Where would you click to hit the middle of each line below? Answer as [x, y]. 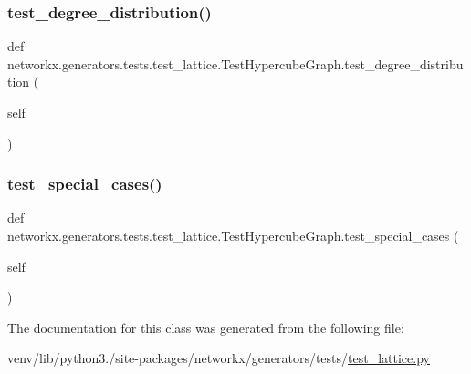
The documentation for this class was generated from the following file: [206, 327]
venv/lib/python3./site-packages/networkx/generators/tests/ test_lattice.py [219, 358]
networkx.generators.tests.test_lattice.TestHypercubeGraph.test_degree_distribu [235, 63]
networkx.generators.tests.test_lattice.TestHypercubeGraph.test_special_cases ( [233, 235]
